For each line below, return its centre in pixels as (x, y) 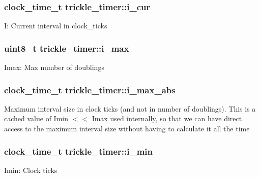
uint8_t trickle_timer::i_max (67, 48)
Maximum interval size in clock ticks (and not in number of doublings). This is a (130, 108)
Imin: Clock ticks (31, 170)
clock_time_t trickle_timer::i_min (79, 151)
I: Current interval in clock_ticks (56, 26)
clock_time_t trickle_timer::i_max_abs (90, 90)
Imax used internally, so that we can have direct (167, 118)
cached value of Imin (36, 118)
